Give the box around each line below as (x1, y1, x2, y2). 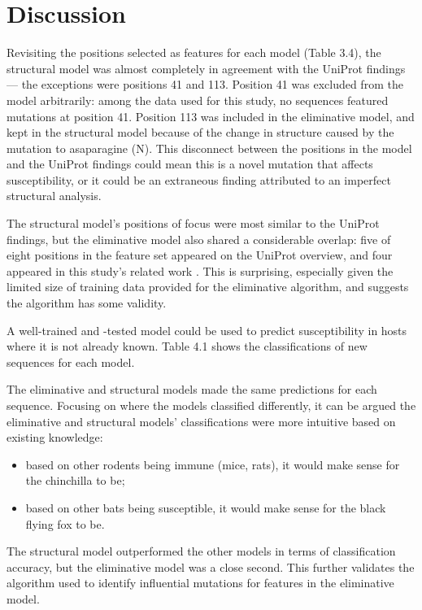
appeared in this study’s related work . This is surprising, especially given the (7, 262, 394, 279)
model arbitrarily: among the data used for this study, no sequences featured (7, 91, 389, 108)
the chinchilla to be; (25, 472, 125, 489)
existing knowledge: (7, 429, 103, 446)
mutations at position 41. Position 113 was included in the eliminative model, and (7, 107, 415, 124)
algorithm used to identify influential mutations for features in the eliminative (7, 574, 394, 591)
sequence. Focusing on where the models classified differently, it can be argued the (7, 397, 416, 413)
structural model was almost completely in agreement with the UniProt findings (7, 59, 406, 76)
